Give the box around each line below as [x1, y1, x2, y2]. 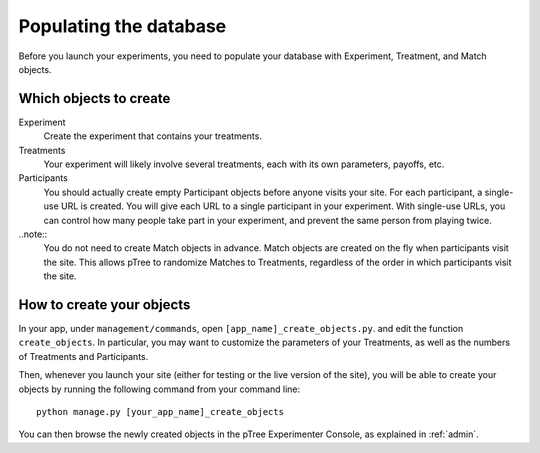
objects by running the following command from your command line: [18, 383, 301, 395]
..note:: [18, 228, 48, 240]
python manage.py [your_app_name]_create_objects [36, 406, 285, 417]
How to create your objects [18, 296, 191, 313]
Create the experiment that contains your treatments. [43, 130, 262, 142]
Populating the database [18, 15, 227, 37]
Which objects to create [18, 90, 171, 107]
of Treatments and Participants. [18, 350, 149, 362]
